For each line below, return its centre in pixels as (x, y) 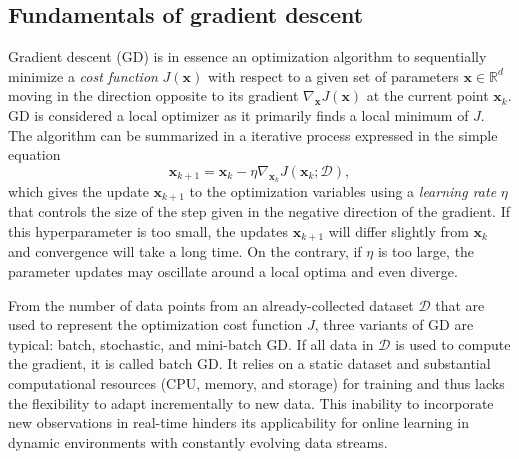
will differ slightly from (398, 231)
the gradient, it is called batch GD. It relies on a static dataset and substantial (249, 363)
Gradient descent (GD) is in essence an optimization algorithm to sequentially (247, 56)
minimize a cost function (83, 75)
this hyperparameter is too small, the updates (148, 231)
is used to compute (453, 343)
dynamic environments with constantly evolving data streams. (198, 441)
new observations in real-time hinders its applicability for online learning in (238, 422)
